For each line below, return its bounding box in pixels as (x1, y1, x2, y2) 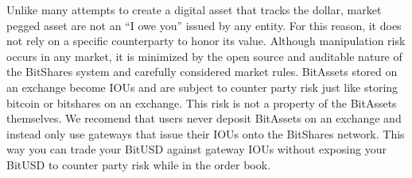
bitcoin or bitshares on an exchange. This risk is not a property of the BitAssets (6, 94, 397, 111)
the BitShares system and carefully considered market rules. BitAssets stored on (6, 63, 398, 80)
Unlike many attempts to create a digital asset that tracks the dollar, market (6, 2, 382, 17)
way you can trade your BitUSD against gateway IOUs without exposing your (6, 141, 387, 157)
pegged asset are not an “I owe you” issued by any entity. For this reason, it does (6, 17, 402, 33)
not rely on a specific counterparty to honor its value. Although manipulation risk (6, 32, 406, 49)
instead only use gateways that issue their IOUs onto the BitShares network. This (6, 125, 405, 142)
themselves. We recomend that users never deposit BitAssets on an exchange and (6, 110, 402, 127)
